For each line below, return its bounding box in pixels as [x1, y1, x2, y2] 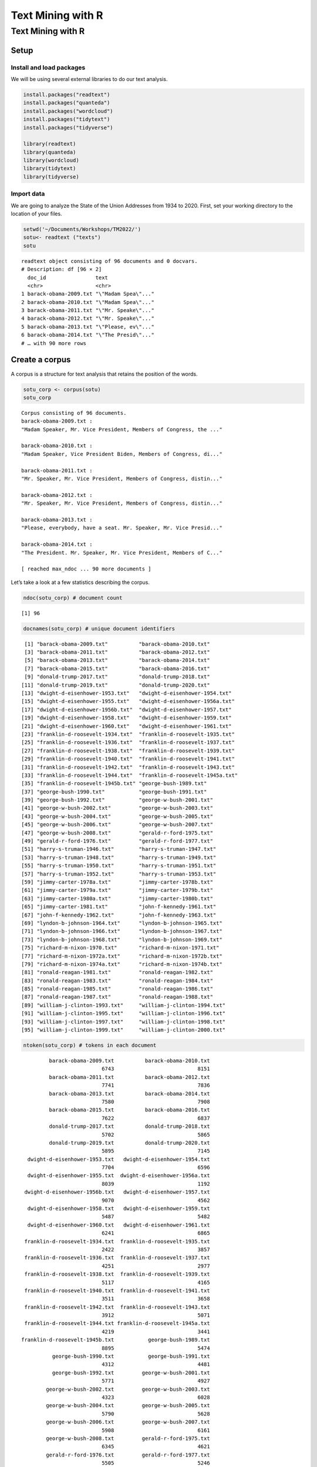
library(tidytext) [23, 165, 76, 172]
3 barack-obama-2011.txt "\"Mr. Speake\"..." [21, 307, 155, 314]
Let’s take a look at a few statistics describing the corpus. [11, 579, 150, 586]
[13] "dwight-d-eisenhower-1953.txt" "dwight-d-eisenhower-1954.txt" [21, 690, 232, 697]
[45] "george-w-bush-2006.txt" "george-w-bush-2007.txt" [21, 822, 214, 828]
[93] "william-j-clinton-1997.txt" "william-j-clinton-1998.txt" [21, 1018, 226, 1025]
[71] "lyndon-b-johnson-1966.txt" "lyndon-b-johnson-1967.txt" [21, 928, 222, 935]
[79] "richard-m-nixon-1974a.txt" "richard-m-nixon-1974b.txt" [21, 961, 222, 968]
